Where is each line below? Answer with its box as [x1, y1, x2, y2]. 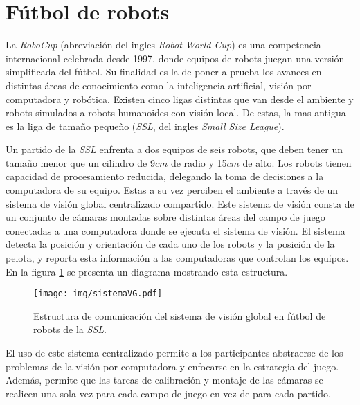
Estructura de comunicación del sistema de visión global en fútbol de [33, 308, 326, 323]
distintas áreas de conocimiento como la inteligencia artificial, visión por [6, 78, 312, 92]
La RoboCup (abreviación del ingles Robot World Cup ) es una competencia [6, 37, 321, 52]
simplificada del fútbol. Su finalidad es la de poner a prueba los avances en [6, 64, 322, 79]
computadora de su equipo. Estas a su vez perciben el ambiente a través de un [6, 183, 339, 197]
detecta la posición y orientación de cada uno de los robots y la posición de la [6, 237, 335, 251]
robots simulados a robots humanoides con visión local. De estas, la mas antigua [6, 105, 346, 120]
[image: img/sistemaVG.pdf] [33, 289, 163, 299]
